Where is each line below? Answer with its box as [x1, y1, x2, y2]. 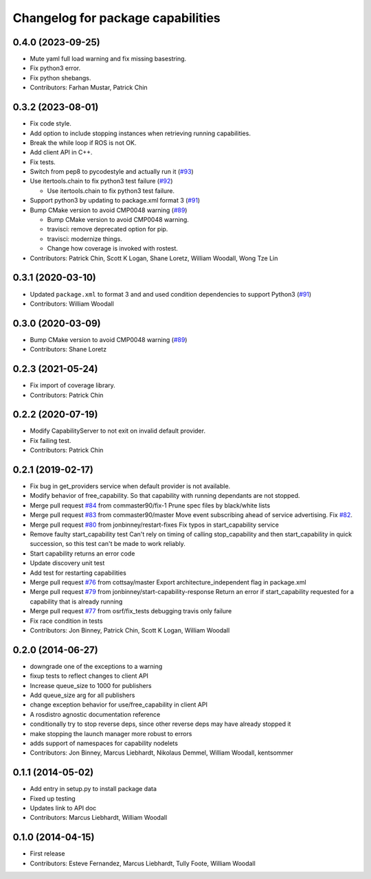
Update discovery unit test [30, 559, 105, 567]
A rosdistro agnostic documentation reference [30, 710, 161, 718]
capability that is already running [30, 597, 123, 606]
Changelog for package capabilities [12, 10, 221, 25]
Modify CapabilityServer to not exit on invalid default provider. [30, 426, 206, 435]
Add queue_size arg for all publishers [30, 691, 135, 700]
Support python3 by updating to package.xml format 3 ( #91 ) [30, 196, 201, 205]
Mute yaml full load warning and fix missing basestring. [30, 55, 187, 63]
